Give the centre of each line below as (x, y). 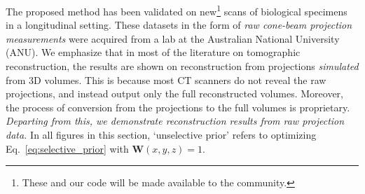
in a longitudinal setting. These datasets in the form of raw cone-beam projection (179, 25)
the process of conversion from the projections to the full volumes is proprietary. (178, 107)
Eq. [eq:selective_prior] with (67, 148)
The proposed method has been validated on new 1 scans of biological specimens (177, 10)
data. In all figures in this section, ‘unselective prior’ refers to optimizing (161, 134)
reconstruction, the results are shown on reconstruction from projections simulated (182, 66)
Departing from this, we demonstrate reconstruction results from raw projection (175, 121)
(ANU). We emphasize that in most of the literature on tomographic (153, 52)
